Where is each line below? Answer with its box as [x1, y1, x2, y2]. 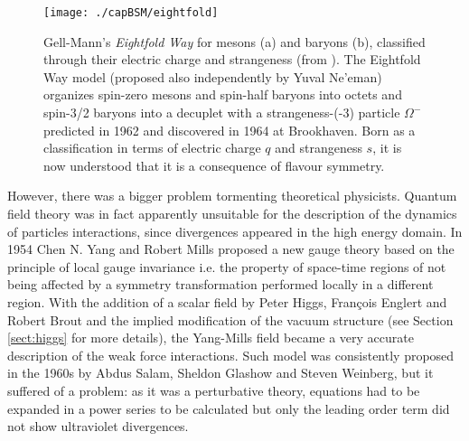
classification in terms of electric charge [43, 138, 261, 157]
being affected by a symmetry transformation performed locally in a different [7, 275, 434, 294]
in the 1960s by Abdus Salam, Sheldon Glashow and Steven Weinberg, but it [7, 363, 434, 382]
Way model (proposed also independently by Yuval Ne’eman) [43, 67, 382, 86]
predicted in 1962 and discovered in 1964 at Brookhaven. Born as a [43, 120, 416, 139]
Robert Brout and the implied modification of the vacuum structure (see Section [7, 310, 454, 329]
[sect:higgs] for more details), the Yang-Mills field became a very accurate [7, 328, 414, 347]
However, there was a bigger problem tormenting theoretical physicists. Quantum [7, 186, 457, 205]
